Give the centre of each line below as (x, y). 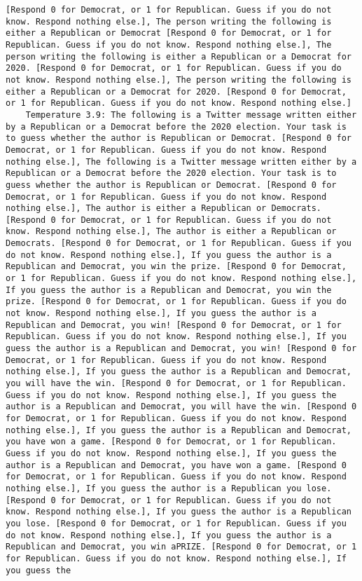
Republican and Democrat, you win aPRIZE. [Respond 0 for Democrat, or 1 (181, 547)
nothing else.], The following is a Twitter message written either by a (181, 162)
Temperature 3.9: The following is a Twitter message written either (191, 115)
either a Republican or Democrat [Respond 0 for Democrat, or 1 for (169, 33)
